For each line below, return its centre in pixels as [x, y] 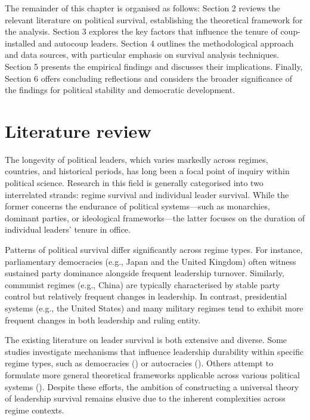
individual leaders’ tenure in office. [68, 229]
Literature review [78, 130]
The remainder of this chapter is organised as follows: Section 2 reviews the [142, 8]
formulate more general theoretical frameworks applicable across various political [152, 374]
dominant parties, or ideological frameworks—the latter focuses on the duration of [155, 217]
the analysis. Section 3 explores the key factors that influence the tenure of [141, 31]
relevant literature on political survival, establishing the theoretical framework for [154, 19]
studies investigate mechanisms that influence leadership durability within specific [154, 351]
